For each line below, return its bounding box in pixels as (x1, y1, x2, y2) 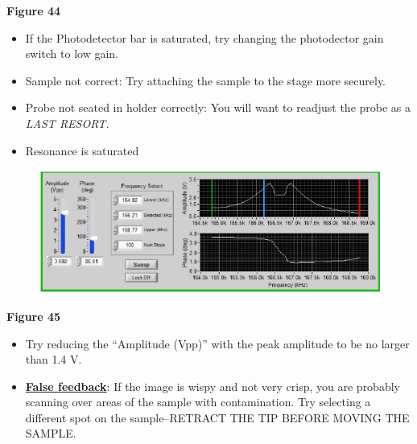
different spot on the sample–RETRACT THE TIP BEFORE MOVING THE (25, 409, 410, 425)
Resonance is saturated (25, 142, 139, 158)
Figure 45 (6, 307, 61, 324)
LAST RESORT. (25, 114, 109, 131)
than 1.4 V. (25, 351, 82, 368)
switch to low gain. (25, 45, 118, 62)
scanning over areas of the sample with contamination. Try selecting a (25, 393, 371, 410)
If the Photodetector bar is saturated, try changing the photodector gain (25, 29, 384, 46)
